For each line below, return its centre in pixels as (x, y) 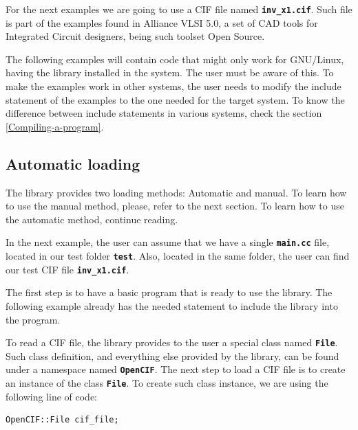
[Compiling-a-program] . (55, 126)
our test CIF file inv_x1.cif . (67, 269)
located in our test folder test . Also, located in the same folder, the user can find (178, 256)
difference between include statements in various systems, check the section (164, 113)
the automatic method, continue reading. (92, 219)
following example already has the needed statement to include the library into (172, 305)
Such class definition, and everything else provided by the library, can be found (172, 355)
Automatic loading (73, 163)
